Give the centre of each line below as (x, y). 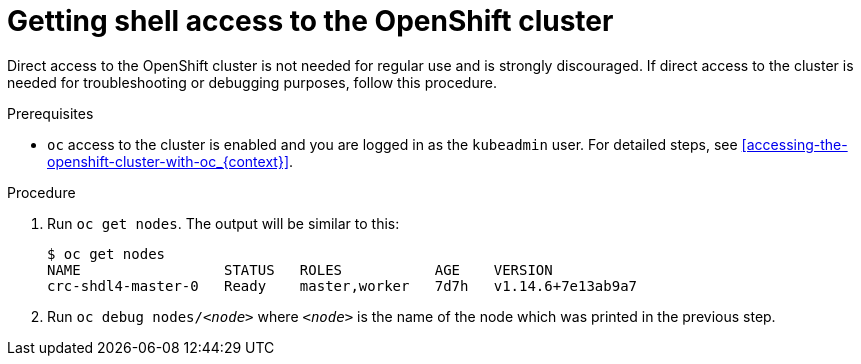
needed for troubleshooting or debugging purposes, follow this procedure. (252, 82)
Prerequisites (50, 113)
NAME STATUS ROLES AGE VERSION (300, 269)
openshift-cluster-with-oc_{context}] (168, 161)
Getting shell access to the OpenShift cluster (310, 21)
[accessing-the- (794, 144)
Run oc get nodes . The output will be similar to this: (223, 223)
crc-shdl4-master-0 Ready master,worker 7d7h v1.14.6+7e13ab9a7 (342, 285)
